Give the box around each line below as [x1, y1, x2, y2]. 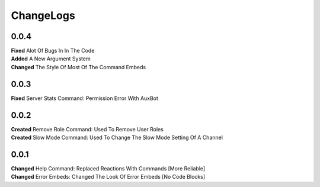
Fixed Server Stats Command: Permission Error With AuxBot [11, 95, 158, 102]
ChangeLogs [11, 9, 75, 22]
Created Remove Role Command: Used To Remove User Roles [11, 125, 164, 133]
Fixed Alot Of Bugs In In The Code [11, 47, 95, 54]
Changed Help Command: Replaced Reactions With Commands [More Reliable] [11, 165, 206, 172]
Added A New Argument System [11, 55, 91, 62]
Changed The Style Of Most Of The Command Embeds [11, 63, 146, 70]
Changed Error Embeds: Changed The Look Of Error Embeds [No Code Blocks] [11, 173, 206, 180]
